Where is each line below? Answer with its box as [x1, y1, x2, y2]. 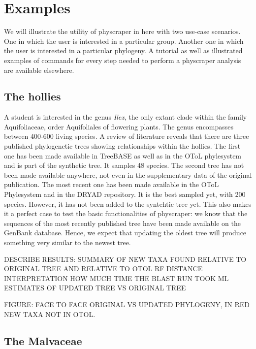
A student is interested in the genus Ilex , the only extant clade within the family [4, 112, 247, 122]
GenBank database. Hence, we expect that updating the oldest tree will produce [4, 227, 247, 238]
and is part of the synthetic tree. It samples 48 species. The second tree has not [4, 160, 244, 170]
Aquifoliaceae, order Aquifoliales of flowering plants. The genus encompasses [4, 121, 234, 131]
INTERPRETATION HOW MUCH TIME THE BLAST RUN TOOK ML [4, 273, 229, 283]
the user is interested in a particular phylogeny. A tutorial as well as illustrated [4, 45, 243, 56]
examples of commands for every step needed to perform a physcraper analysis [4, 55, 241, 65]
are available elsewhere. [4, 64, 74, 75]
